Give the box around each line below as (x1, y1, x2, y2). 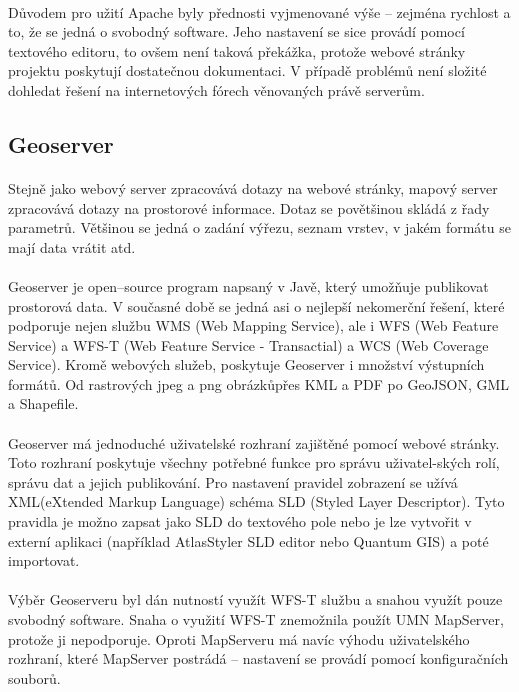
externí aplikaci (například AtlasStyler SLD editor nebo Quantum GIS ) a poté (8, 530, 489, 551)
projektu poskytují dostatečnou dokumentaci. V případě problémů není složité (8, 60, 487, 81)
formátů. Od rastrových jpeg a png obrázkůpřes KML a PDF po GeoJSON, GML (8, 373, 510, 394)
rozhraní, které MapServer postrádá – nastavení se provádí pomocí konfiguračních (8, 648, 509, 669)
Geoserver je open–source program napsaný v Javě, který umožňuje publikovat (8, 275, 489, 296)
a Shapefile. (8, 393, 79, 414)
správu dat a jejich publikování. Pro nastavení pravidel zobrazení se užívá (8, 471, 458, 492)
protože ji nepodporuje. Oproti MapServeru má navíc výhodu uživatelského (8, 628, 470, 649)
